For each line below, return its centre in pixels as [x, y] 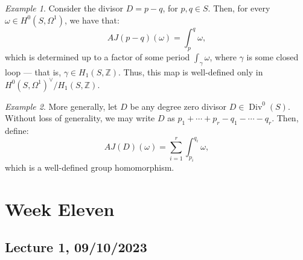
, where [223, 56]
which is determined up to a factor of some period [97, 56]
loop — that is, [33, 71]
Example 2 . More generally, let [61, 106]
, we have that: [92, 20]
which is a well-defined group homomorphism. [90, 167]
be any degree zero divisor [178, 106]
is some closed [273, 56]
